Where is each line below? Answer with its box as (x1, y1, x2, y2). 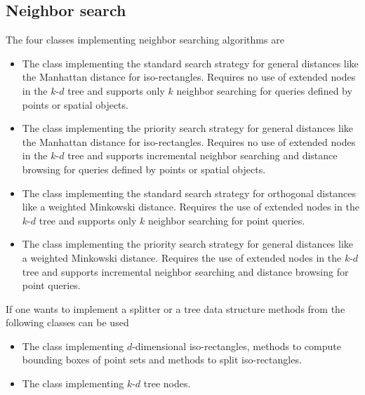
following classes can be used (6, 315, 129, 330)
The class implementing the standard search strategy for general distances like (22, 55, 359, 70)
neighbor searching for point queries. (148, 213, 305, 227)
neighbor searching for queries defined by (176, 83, 352, 98)
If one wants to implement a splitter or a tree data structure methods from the (6, 301, 345, 316)
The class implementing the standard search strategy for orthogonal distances (22, 185, 356, 200)
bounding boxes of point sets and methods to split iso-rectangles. (22, 352, 302, 367)
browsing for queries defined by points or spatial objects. (22, 161, 266, 176)
